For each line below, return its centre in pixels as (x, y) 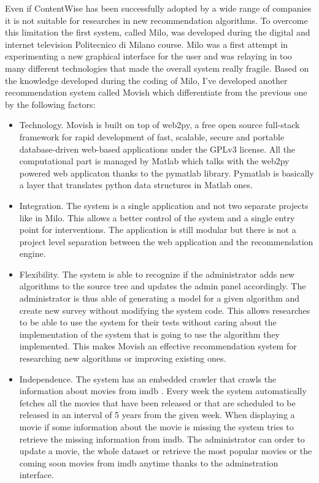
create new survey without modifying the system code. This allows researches (165, 310)
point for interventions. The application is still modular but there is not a (158, 230)
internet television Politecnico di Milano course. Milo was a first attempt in (147, 44)
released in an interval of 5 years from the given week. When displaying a (157, 415)
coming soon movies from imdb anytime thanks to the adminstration (149, 462)
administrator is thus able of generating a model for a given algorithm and (159, 298)
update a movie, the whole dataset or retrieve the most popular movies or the (166, 451)
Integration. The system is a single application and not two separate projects (164, 205)
